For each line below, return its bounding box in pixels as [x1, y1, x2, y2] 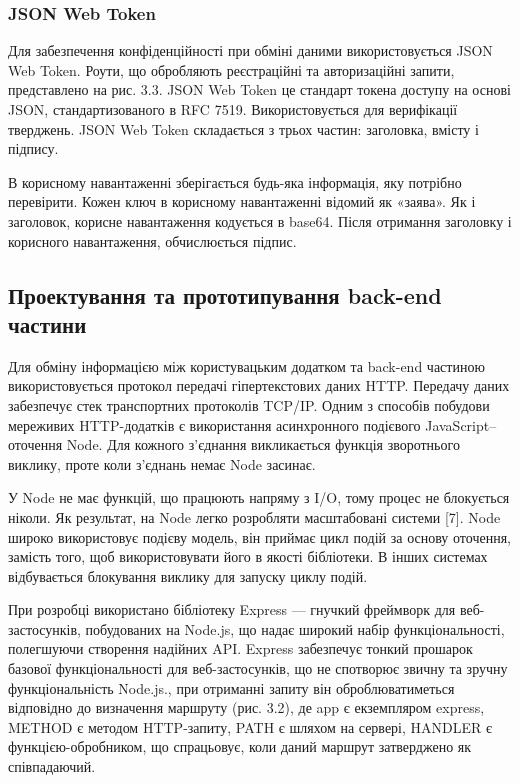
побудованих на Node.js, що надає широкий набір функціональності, [85, 618, 505, 639]
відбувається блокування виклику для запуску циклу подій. [8, 565, 368, 586]
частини [8, 308, 87, 339]
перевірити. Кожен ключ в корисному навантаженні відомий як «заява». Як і [8, 191, 476, 212]
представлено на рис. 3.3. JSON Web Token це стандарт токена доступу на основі [8, 79, 511, 100]
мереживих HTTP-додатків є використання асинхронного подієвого [8, 414, 421, 435]
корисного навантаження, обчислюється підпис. [8, 230, 297, 251]
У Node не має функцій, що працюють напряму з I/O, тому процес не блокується [8, 487, 510, 508]
